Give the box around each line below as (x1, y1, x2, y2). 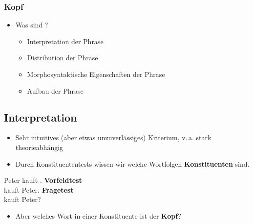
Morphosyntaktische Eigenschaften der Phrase (27, 69, 165, 79)
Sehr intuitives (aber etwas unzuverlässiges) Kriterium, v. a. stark (15, 132, 211, 143)
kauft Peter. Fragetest (4, 184, 74, 195)
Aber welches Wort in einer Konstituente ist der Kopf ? (15, 210, 181, 221)
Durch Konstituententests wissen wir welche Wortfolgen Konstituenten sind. (15, 158, 250, 169)
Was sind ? (15, 20, 48, 30)
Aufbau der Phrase (27, 85, 84, 96)
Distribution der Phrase (27, 52, 98, 63)
